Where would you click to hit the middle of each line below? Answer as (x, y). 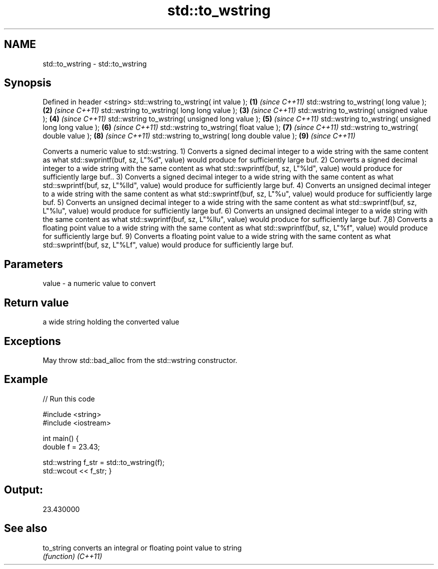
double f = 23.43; (71, 446)
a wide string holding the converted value (111, 322)
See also (26, 528)
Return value (36, 302)
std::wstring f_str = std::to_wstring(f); (104, 462)
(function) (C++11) (72, 556)
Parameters (33, 264)
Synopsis (28, 83)
